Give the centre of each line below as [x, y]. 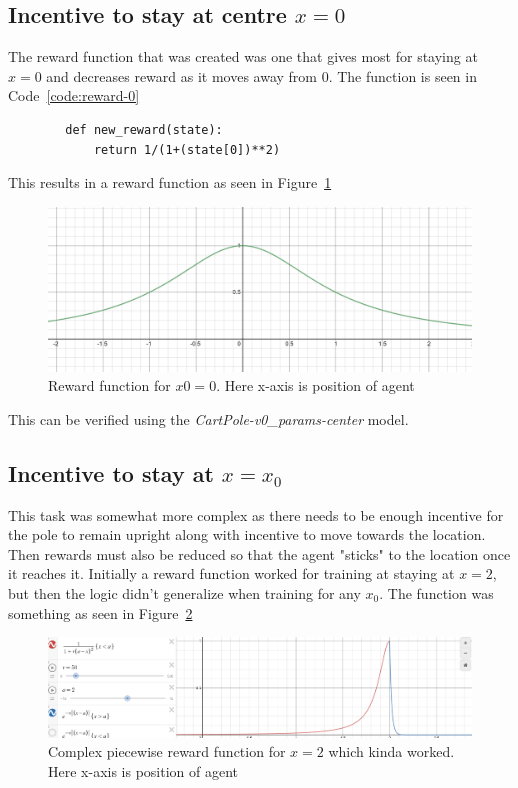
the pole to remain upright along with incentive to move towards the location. [247, 534]
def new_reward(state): [144, 129]
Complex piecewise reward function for [167, 751]
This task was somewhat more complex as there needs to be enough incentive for [256, 514]
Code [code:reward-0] [74, 95]
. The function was [436, 592]
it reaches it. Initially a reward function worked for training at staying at [231, 573]
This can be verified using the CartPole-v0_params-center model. [208, 418]
